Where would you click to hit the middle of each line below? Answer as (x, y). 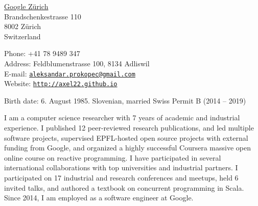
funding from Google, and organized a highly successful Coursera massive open (127, 148)
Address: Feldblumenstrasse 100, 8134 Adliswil (77, 63)
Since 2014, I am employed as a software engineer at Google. (99, 198)
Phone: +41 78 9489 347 (42, 53)
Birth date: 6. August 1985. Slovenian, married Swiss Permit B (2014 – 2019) (125, 100)
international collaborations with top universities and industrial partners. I (121, 168)
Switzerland (22, 36)
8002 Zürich (22, 26)
